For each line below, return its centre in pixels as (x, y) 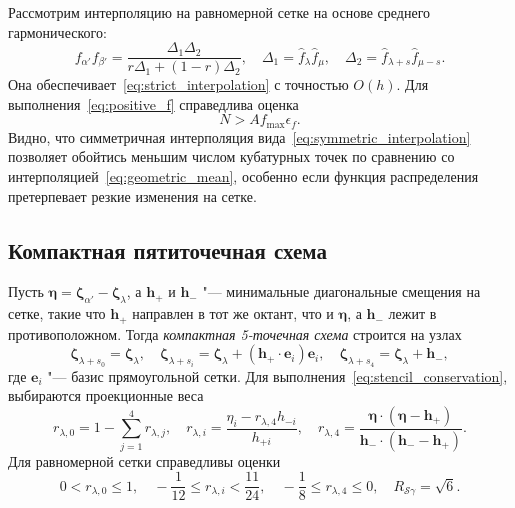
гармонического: (57, 31)
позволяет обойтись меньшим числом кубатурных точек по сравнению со (231, 156)
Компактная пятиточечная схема (167, 249)
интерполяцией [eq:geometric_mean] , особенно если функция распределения (243, 176)
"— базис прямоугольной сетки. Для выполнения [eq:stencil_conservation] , (277, 375)
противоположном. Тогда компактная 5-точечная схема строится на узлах (235, 333)
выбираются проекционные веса (106, 395)
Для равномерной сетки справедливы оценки (144, 460)
